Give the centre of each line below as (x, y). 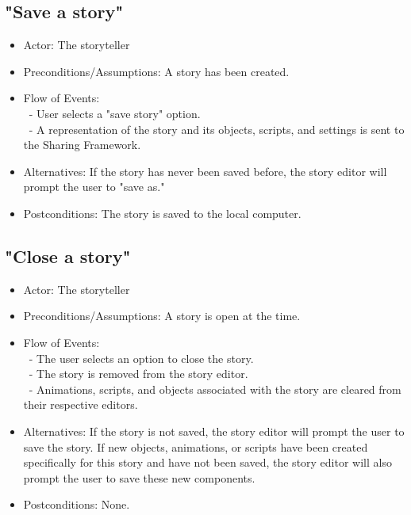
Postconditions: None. (77, 504)
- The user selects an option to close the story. (141, 358)
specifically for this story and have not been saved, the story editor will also (207, 462)
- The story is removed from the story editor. (138, 374)
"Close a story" (68, 256)
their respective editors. (81, 404)
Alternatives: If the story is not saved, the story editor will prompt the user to (214, 431)
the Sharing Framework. (82, 145)
